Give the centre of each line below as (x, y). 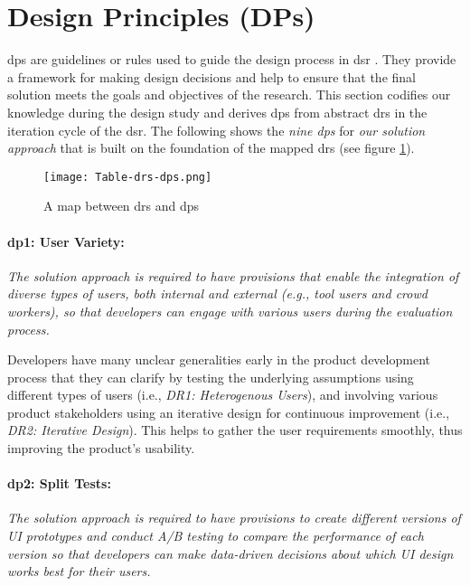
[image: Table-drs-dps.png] (128, 177)
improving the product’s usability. (101, 448)
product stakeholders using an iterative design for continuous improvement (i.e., (229, 412)
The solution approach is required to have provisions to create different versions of (234, 518)
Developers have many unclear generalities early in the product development (219, 359)
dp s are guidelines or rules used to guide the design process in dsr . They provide (232, 59)
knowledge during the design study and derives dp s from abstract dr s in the (217, 112)
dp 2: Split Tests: (59, 483)
